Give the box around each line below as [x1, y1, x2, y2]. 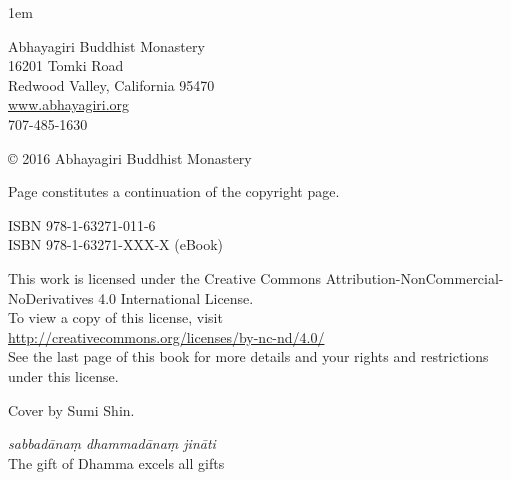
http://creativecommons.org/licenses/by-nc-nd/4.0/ [8, 326, 325, 347]
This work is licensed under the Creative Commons [8, 267, 322, 288]
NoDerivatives [8, 287, 94, 308]
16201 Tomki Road [8, 55, 124, 76]
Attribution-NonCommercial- [325, 267, 504, 288]
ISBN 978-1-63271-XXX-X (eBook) [8, 234, 224, 255]
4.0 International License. [98, 287, 254, 308]
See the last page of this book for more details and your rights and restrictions [8, 346, 489, 367]
